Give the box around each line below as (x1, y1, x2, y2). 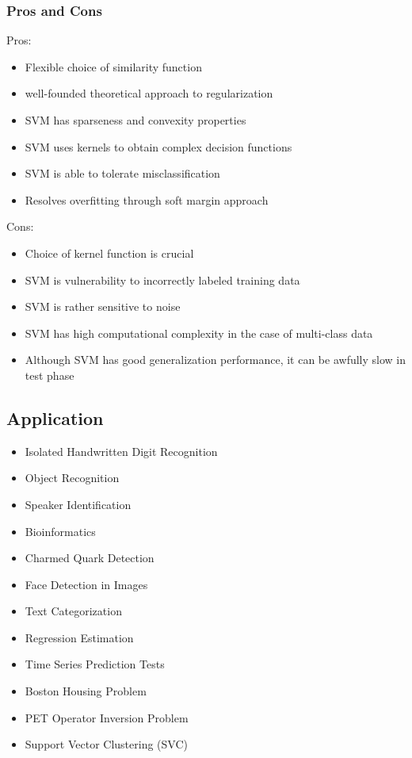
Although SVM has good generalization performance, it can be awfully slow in (25, 351, 406, 368)
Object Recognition (25, 469, 120, 486)
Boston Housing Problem (25, 683, 147, 699)
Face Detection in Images (25, 576, 148, 592)
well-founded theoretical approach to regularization (25, 85, 273, 101)
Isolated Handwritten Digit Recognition (25, 442, 218, 459)
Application (6, 405, 104, 430)
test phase (25, 366, 74, 383)
